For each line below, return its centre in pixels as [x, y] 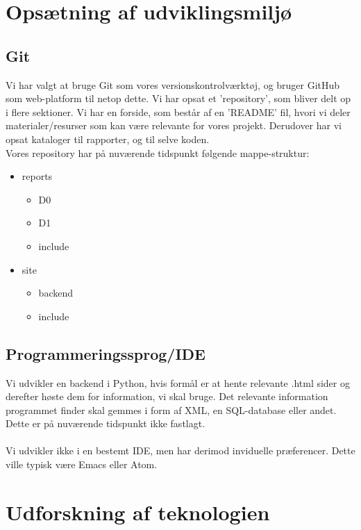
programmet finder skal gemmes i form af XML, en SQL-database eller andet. [171, 409]
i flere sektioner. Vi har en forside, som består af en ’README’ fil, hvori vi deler [178, 111]
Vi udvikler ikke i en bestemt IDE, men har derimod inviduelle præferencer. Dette [180, 450]
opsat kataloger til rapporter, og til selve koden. [108, 139]
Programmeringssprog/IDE [106, 353]
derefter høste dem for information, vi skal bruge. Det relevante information [167, 396]
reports [37, 176]
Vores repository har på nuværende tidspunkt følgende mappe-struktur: [158, 152]
